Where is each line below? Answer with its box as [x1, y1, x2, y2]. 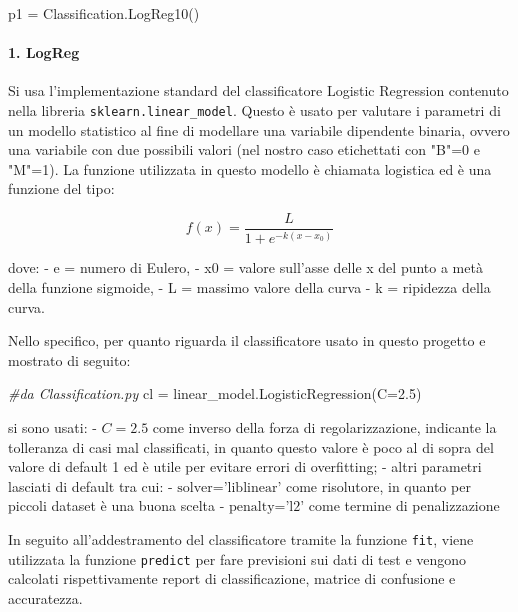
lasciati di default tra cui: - [8, 475, 173, 496]
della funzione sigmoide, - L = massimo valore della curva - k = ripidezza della [8, 277, 491, 298]
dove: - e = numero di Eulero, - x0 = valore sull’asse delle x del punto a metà [8, 257, 483, 278]
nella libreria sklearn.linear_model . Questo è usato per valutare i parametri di [8, 99, 501, 120]
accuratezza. [8, 587, 83, 608]
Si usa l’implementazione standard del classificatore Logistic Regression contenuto [8, 80, 509, 101]
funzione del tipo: [8, 178, 115, 199]
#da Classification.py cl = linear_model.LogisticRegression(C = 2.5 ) [8, 383, 422, 404]
